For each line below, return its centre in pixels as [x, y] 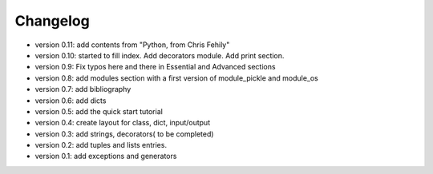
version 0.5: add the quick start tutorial [99, 111]
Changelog [52, 21]
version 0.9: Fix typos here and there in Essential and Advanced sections [155, 67]
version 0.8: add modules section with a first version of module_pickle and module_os [176, 78]
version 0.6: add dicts [71, 101]
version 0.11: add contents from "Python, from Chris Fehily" [132, 45]
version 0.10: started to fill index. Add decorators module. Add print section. [160, 55]
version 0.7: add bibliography [83, 89]
